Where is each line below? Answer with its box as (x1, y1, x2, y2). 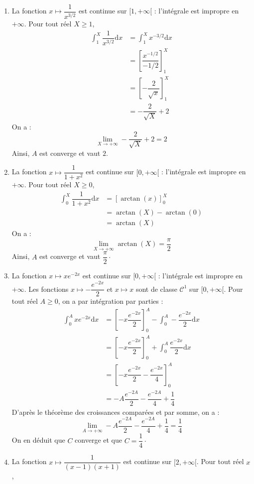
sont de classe (135, 283, 177, 294)
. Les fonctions (24, 283, 69, 294)
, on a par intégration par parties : (58, 296, 163, 306)
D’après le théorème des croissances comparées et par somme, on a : (11, 406, 220, 417)
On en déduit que (11, 435, 65, 445)
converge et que (75, 435, 123, 445)
